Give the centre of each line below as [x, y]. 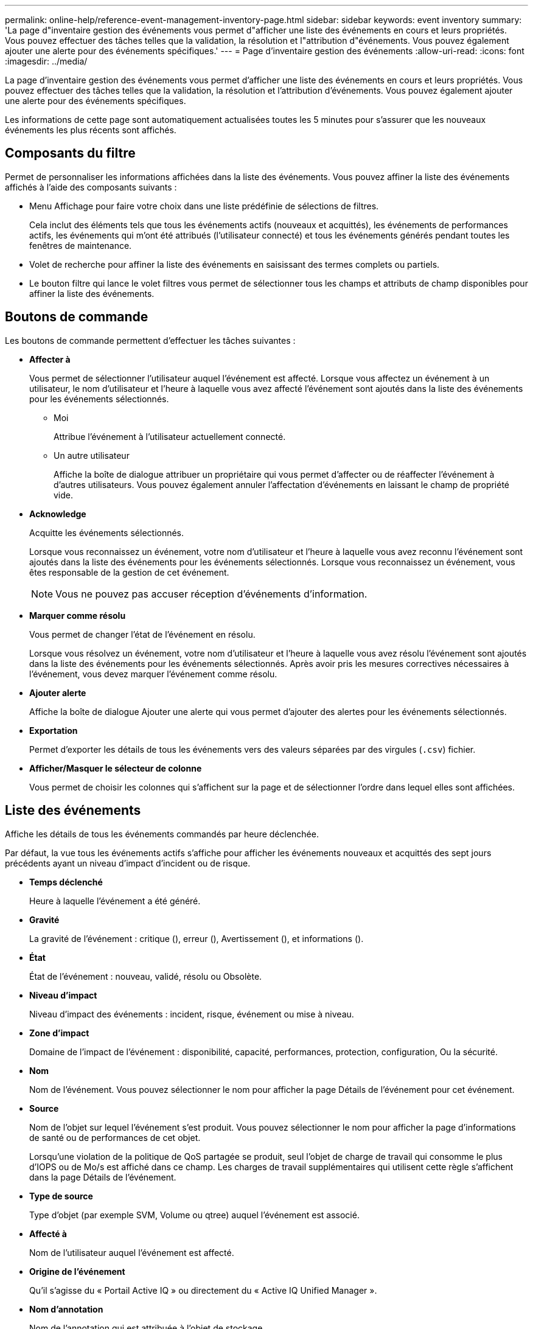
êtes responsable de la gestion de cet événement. [129, 572]
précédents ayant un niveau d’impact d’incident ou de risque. [128, 863]
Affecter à [50, 359]
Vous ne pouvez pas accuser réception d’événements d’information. [211, 594]
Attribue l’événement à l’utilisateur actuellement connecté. [170, 436]
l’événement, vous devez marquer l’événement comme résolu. [153, 674]
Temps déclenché [66, 882]
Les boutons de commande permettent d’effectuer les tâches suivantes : [150, 340]
